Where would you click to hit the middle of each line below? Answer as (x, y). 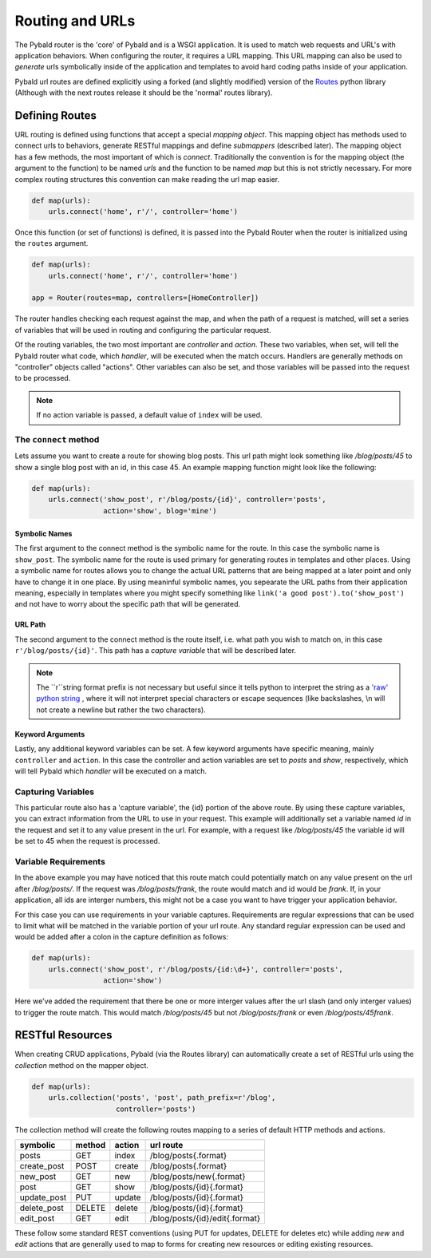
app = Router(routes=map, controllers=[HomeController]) (145, 298)
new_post (38, 1176)
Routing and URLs (75, 21)
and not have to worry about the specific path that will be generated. (128, 604)
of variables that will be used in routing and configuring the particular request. (143, 330)
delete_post (42, 1208)
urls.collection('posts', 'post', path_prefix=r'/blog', (162, 1098)
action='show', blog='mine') (160, 510)
